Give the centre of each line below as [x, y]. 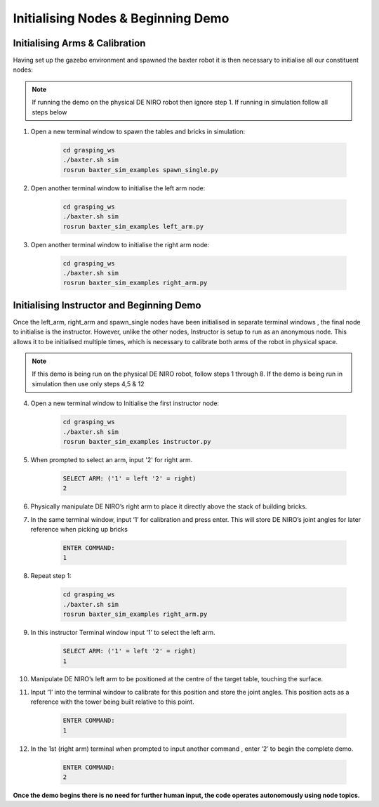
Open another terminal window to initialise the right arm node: [120, 244]
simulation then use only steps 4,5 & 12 [88, 383]
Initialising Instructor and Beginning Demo [107, 305]
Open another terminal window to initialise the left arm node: [118, 188]
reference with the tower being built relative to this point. [112, 702]
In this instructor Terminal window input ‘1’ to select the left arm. [123, 633]
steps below [49, 112]
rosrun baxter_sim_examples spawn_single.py [141, 170]
